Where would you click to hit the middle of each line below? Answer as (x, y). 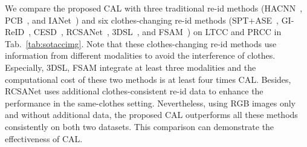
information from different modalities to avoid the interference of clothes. (140, 55)
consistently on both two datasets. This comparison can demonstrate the (140, 126)
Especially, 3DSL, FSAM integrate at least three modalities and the (131, 67)
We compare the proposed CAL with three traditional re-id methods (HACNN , (154, 8)
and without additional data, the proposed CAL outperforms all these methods (151, 115)
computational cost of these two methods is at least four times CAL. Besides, (148, 79)
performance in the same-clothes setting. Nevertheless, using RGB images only (150, 103)
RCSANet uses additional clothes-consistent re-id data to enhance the (134, 91)
